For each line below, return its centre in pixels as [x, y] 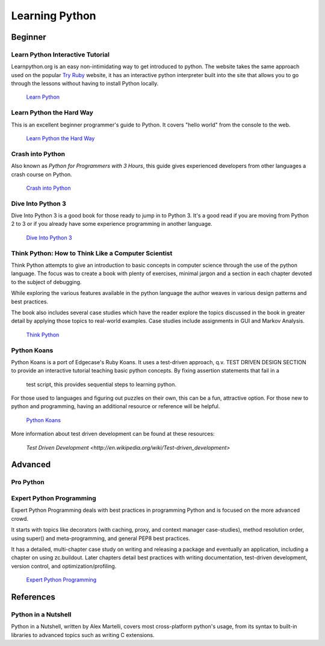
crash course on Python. [42, 174]
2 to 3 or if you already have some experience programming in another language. [112, 224]
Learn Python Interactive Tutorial [60, 54]
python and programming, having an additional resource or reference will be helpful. [116, 406]
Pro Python [28, 482]
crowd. [20, 518]
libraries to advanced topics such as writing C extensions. [83, 635]
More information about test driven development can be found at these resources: [113, 434]
